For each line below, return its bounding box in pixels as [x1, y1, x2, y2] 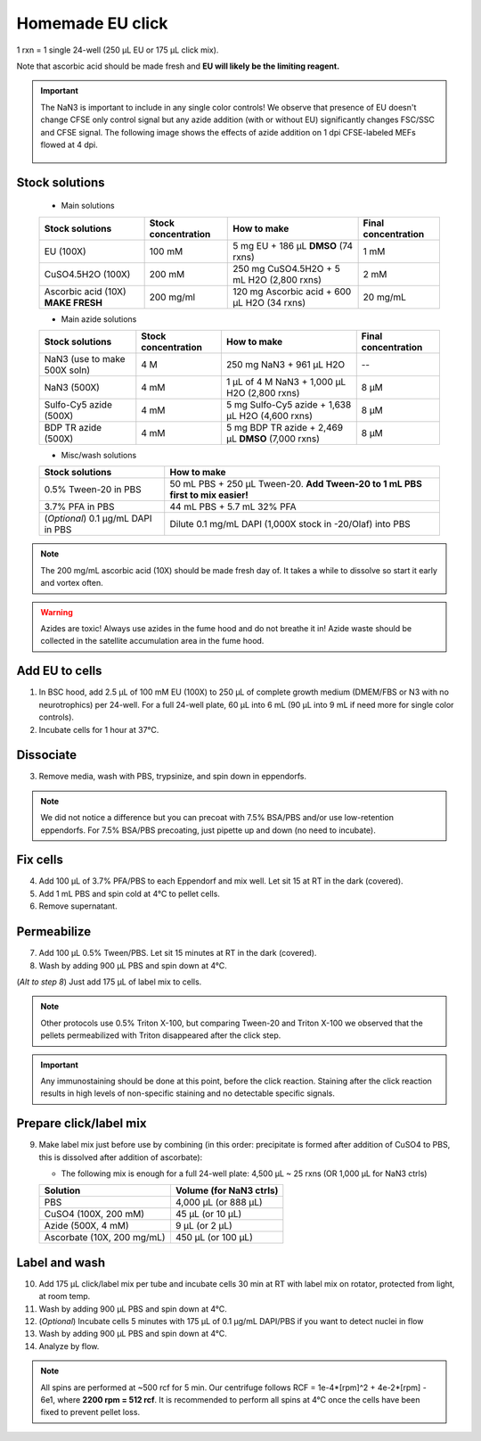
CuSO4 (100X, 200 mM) [44, 1208, 144, 1221]
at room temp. [38, 1291, 91, 1302]
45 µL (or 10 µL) [175, 1208, 242, 1221]
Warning [40, 606, 73, 617]
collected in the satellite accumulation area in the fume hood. [40, 636, 265, 646]
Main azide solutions [61, 313, 137, 325]
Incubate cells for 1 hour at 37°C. [38, 724, 159, 735]
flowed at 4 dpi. [40, 139, 98, 150]
